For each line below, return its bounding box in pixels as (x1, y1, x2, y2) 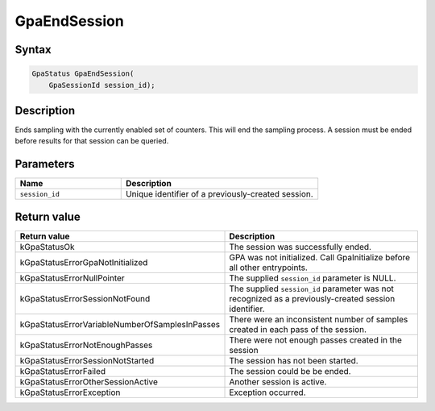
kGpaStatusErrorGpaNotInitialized (19, 256, 148, 268)
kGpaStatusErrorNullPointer (19, 272, 125, 284)
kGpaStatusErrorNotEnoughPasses (19, 339, 153, 351)
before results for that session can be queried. (14, 136, 169, 146)
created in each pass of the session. (229, 323, 367, 334)
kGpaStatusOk (19, 241, 76, 252)
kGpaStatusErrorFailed (19, 365, 106, 376)
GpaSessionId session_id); (48, 81, 156, 89)
